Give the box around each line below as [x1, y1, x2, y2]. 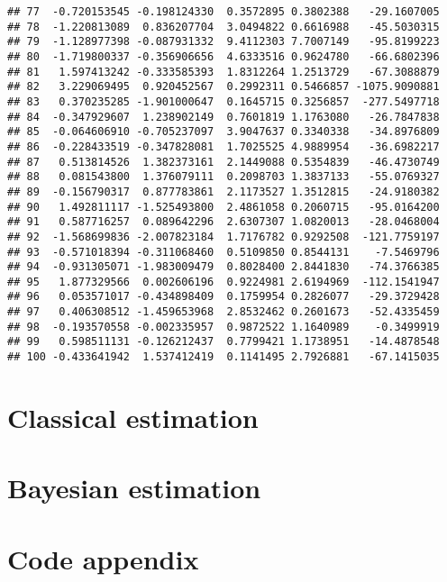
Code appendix [7, 540, 199, 577]
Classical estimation [7, 398, 259, 435]
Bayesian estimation [7, 469, 261, 506]
